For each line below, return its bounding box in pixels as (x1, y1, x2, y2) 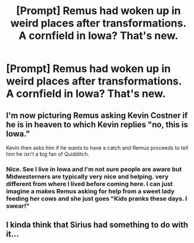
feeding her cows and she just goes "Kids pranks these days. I (6, 194, 188, 203)
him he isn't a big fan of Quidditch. (6, 151, 90, 157)
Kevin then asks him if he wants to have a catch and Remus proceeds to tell (6, 144, 189, 151)
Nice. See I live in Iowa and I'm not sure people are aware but (6, 165, 182, 173)
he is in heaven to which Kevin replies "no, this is (6, 119, 189, 130)
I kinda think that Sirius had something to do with (6, 220, 189, 230)
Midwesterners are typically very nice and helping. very (6, 172, 169, 180)
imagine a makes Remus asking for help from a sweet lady (6, 187, 175, 195)
